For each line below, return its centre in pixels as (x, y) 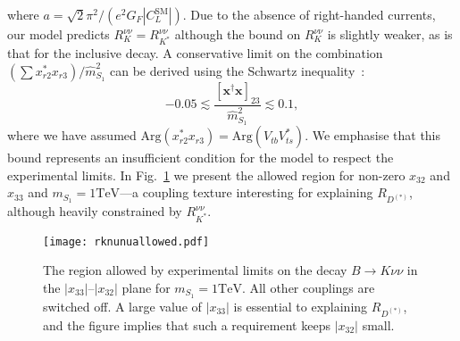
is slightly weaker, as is (390, 34)
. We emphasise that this (373, 135)
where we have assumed (72, 135)
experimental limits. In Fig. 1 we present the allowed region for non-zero (206, 175)
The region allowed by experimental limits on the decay (195, 270)
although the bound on (238, 34)
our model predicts (59, 34)
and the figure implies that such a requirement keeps (187, 324)
